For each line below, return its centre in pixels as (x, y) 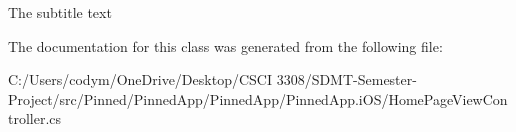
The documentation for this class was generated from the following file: (225, 45)
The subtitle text (60, 12)
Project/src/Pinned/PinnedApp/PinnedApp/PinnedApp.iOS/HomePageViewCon (258, 98)
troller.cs (35, 118)
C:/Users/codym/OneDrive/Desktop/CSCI (140, 79)
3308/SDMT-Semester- (346, 79)
